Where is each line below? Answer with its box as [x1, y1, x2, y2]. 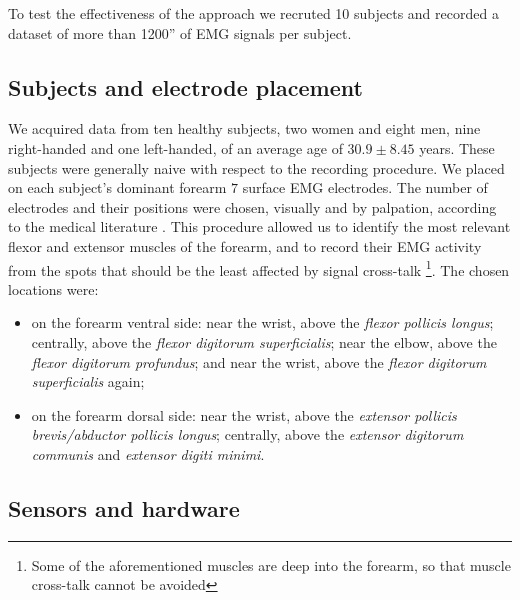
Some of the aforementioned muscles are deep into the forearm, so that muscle [31, 554, 511, 575]
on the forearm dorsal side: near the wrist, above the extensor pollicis [31, 404, 457, 425]
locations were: [8, 278, 99, 299]
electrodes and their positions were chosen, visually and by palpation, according [8, 196, 497, 217]
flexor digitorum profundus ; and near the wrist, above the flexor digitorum [31, 351, 487, 372]
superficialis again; [31, 371, 145, 392]
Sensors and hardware [8, 492, 240, 523]
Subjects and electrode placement [8, 71, 363, 102]
